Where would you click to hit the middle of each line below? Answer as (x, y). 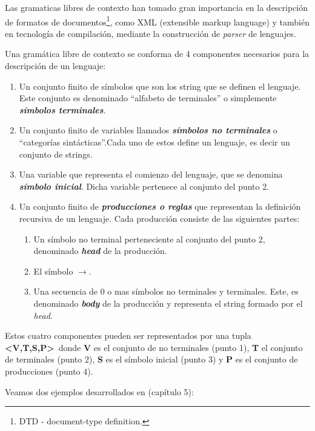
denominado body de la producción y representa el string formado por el (168, 303)
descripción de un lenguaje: (55, 66)
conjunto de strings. (56, 154)
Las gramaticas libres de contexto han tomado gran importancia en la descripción (157, 7)
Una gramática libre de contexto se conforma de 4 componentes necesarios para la (157, 54)
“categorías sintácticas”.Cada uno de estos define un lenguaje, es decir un (154, 142)
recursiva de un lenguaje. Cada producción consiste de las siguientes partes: (159, 218)
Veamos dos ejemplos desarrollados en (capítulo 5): (99, 391)
